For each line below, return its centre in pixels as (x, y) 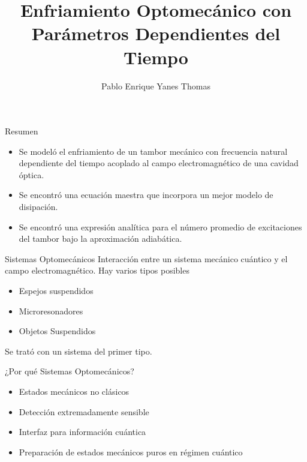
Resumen (22, 131)
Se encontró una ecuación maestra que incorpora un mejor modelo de (146, 195)
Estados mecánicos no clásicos (74, 391)
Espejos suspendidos (56, 291)
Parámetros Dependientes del (156, 33)
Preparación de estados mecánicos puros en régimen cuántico (131, 451)
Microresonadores (51, 310)
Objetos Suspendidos (57, 331)
